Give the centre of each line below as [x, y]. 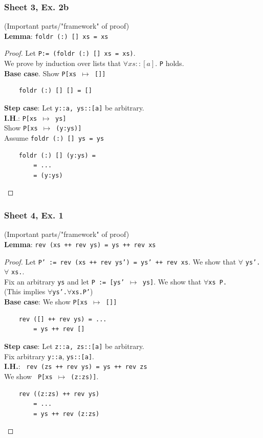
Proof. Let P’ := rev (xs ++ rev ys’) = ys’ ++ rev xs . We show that [120, 261]
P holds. [172, 63]
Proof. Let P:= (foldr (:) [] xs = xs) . [70, 53]
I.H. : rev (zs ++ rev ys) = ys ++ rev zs [76, 366]
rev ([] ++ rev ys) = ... [63, 319]
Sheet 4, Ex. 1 [34, 215]
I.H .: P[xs [21, 117]
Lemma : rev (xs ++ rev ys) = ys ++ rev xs [80, 244]
